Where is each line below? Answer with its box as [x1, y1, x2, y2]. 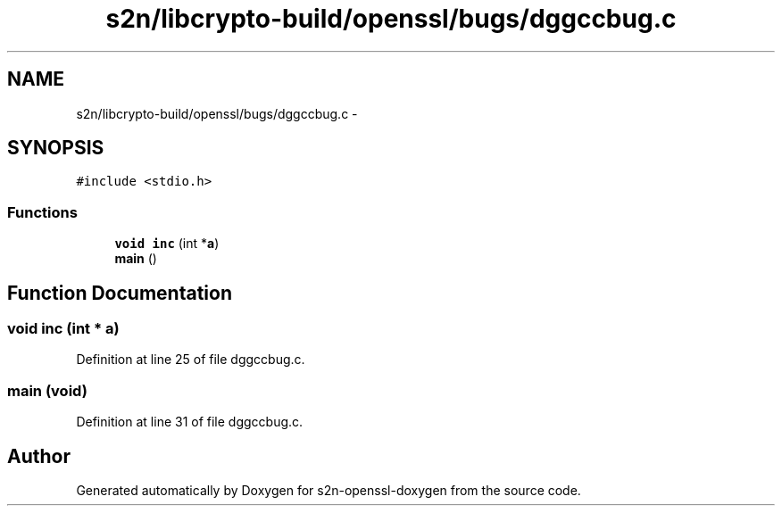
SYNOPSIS [7, 137, 104, 160]
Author [7, 444, 71, 467]
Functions [7, 203, 78, 221]
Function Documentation [7, 281, 232, 304]
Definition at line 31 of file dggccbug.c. [76, 414, 304, 430]
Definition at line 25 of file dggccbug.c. [76, 352, 305, 368]
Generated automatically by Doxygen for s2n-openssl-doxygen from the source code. [76, 483, 581, 498]
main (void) [7, 381, 87, 400]
